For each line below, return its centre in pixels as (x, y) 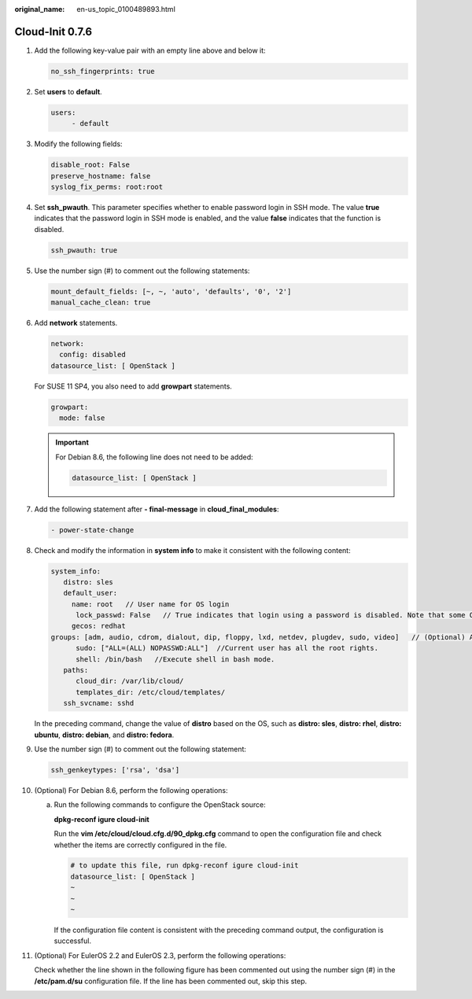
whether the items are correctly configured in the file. (140, 845)
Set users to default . (68, 91)
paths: (76, 670)
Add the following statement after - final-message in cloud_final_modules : (157, 509)
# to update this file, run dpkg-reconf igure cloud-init (184, 866)
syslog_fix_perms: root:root (107, 187)
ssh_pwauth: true (84, 250)
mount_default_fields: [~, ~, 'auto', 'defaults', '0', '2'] (171, 291)
